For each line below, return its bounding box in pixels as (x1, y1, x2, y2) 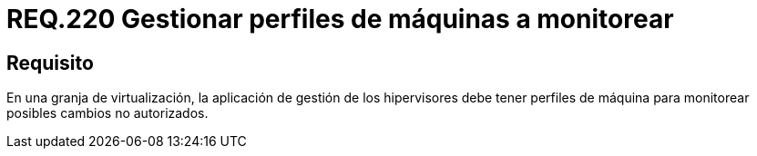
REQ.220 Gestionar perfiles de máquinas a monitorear (6, 4, 674, 34)
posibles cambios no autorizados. (6, 105, 209, 122)
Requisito (6, 51, 94, 74)
